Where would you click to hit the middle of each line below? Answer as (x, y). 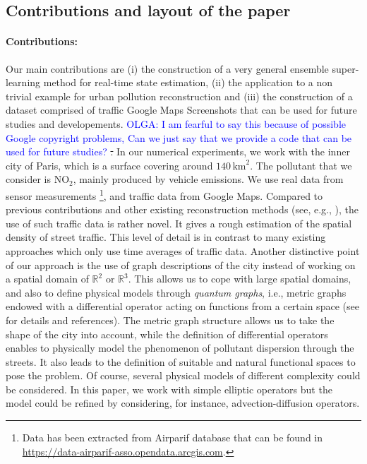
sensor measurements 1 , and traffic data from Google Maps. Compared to (164, 194)
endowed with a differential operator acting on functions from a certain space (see (182, 306)
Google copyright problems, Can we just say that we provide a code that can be (179, 137)
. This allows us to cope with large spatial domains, (240, 279)
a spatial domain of (47, 279)
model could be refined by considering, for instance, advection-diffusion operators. (183, 403)
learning (23, 82)
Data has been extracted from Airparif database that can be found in (173, 438)
